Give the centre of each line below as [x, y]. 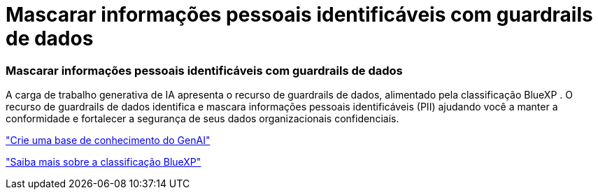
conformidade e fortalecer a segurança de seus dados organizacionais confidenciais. [202, 119]
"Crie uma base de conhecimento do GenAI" [108, 140]
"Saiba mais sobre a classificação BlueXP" [104, 162]
